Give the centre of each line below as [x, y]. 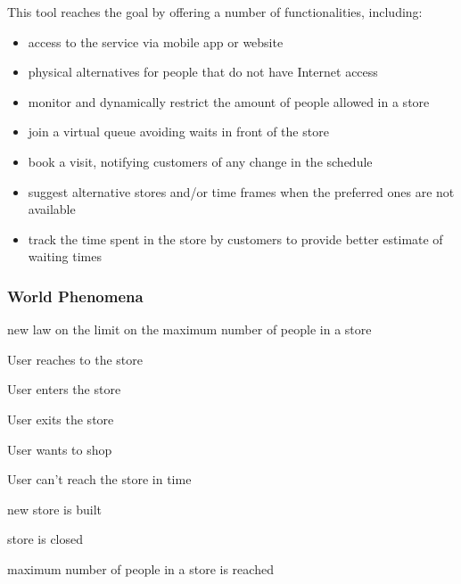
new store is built [54, 509]
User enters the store [64, 389]
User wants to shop [60, 449]
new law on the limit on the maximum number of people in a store [189, 329]
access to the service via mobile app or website [156, 41]
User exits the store [61, 419]
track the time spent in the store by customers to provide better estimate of [235, 239]
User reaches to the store [75, 359]
